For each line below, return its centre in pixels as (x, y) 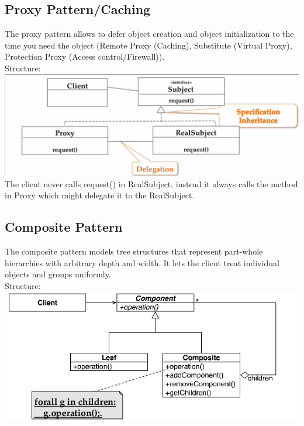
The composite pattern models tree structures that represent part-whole (134, 251)
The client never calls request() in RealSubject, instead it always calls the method (151, 183)
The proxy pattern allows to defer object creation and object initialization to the (149, 34)
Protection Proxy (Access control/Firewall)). (85, 56)
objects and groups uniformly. (58, 274)
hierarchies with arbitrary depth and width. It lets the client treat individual (142, 262)
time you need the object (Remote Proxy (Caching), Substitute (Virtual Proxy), (148, 45)
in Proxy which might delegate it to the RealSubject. (100, 195)
